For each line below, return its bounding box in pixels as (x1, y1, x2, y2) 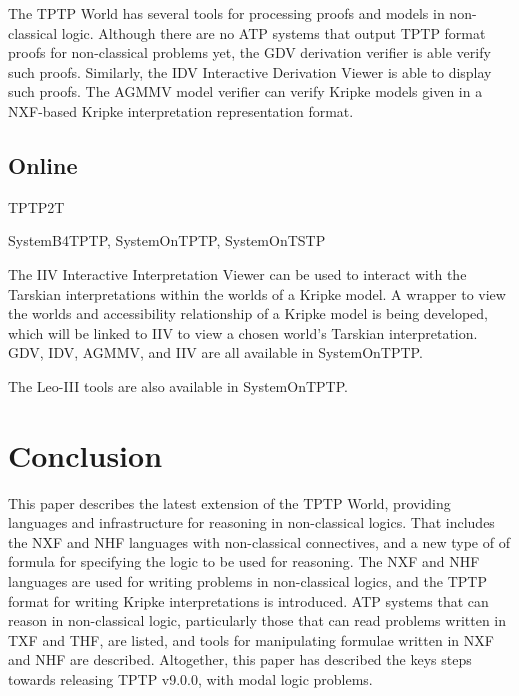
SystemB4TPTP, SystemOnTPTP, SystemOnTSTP (8, 230, 326, 251)
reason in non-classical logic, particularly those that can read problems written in (8, 610, 507, 631)
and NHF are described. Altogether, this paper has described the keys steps (8, 649, 472, 670)
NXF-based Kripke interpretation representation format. (8, 100, 354, 121)
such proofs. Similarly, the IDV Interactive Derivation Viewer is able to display (8, 61, 492, 82)
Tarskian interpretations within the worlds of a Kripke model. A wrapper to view (8, 283, 506, 304)
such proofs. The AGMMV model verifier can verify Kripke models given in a (8, 81, 483, 102)
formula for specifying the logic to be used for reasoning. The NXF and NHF (8, 551, 480, 572)
